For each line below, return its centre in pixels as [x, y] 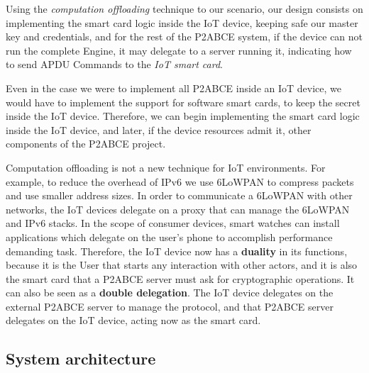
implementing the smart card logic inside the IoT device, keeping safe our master [182, 22]
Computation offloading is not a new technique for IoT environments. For [166, 167]
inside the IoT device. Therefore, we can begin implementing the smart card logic [183, 116]
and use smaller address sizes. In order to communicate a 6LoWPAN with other [179, 195]
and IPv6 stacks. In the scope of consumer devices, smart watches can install [173, 223]
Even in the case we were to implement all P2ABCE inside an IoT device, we [174, 88]
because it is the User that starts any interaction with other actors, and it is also [182, 265]
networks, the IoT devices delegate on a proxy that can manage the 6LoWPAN [178, 209]
